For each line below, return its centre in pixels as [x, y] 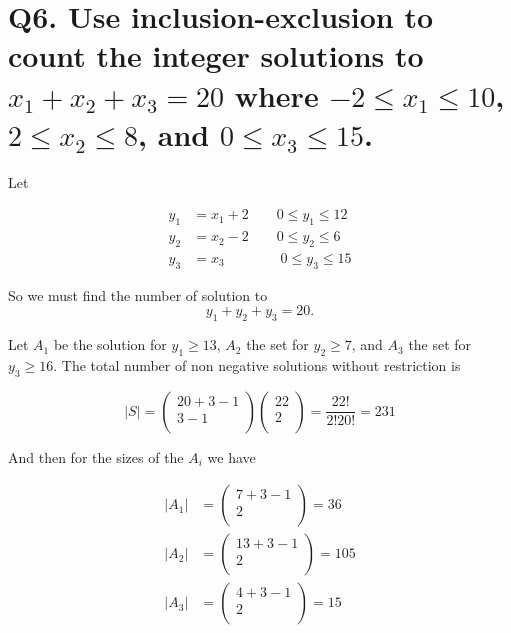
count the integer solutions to [216, 55]
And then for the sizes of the [96, 456]
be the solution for [110, 344]
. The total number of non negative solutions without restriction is [257, 364]
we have [231, 456]
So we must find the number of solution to [138, 294]
